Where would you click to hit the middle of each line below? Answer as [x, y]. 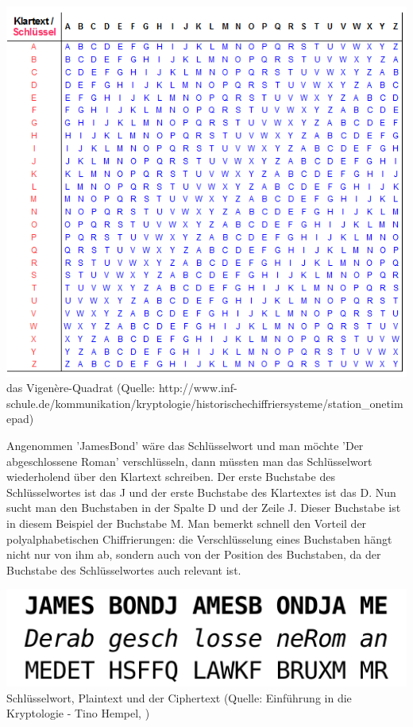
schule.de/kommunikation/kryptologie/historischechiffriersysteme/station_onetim [205, 403]
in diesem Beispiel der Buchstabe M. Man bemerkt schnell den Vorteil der [187, 523]
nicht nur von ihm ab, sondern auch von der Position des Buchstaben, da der [194, 554]
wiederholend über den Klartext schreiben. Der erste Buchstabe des [171, 477]
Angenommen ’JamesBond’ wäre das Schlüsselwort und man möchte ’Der [185, 446]
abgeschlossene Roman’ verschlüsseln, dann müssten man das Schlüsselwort [189, 461]
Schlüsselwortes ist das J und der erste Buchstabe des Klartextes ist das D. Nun [201, 492]
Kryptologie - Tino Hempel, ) [78, 713]
